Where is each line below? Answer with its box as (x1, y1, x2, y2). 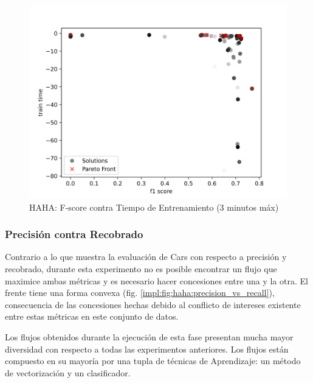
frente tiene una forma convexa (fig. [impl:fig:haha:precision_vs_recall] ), (5, 286, 275, 299)
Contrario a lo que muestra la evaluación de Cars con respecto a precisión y (5, 250, 287, 263)
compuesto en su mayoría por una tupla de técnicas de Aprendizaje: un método (5, 354, 301, 367)
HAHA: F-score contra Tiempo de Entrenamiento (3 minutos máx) (29, 200, 279, 213)
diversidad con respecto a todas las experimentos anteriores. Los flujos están (5, 342, 289, 355)
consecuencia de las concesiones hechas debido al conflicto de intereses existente (5, 298, 301, 311)
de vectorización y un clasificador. (5, 366, 131, 379)
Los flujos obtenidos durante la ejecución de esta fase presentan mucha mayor (5, 330, 294, 343)
